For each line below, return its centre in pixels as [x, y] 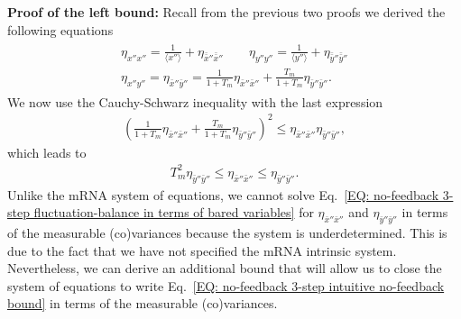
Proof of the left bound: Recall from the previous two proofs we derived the [226, 12]
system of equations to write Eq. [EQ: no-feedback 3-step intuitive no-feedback [226, 285]
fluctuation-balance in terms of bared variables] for [174, 212]
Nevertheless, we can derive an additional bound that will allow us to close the [225, 268]
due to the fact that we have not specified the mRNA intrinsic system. [202, 250]
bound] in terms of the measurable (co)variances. [143, 303]
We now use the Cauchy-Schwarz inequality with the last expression [195, 101]
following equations [60, 29]
